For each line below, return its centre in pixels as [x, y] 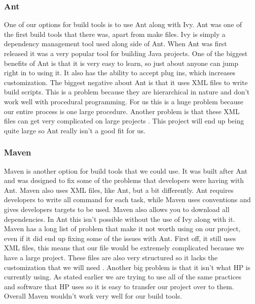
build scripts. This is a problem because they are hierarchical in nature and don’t [127, 92]
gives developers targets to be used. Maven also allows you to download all [117, 209]
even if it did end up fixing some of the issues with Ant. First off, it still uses [120, 238]
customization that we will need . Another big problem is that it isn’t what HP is [127, 267]
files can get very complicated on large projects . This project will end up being [124, 121]
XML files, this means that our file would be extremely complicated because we [124, 248]
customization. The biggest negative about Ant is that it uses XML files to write [126, 82]
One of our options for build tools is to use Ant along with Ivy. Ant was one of [123, 24]
